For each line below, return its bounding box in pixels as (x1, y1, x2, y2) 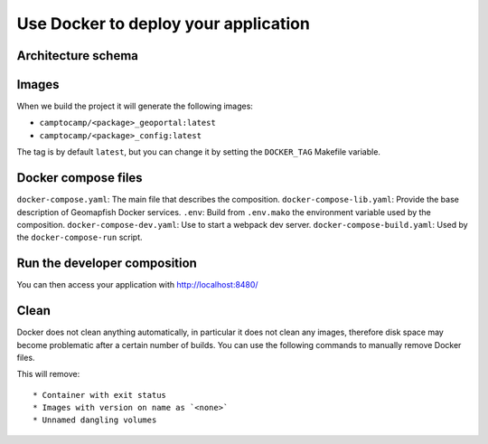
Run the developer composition (16, 256, 198, 271)
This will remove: (16, 369, 80, 380)
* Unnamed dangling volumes (33, 415, 157, 425)
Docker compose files (16, 170, 144, 185)
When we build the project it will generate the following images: (16, 100, 253, 112)
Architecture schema (16, 48, 139, 63)
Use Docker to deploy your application (16, 14, 311, 33)
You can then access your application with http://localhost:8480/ (16, 279, 258, 290)
